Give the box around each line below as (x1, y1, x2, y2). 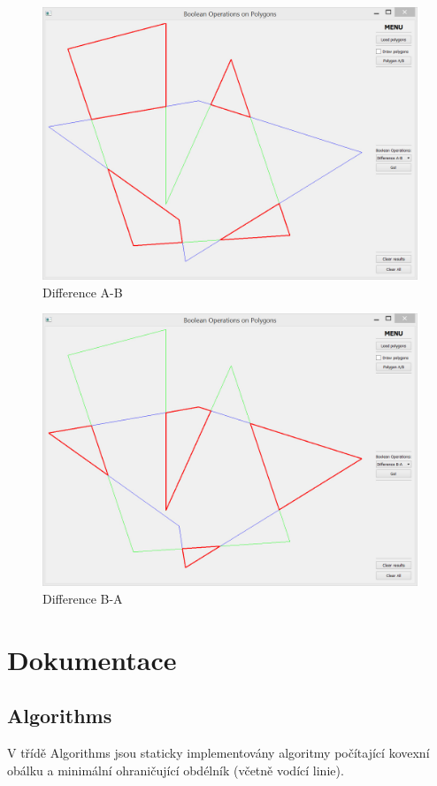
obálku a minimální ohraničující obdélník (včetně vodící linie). (7, 760, 344, 779)
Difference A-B (42, 282, 123, 301)
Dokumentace (7, 641, 177, 677)
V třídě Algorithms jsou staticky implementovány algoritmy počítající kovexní (7, 744, 430, 762)
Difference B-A (42, 589, 123, 607)
